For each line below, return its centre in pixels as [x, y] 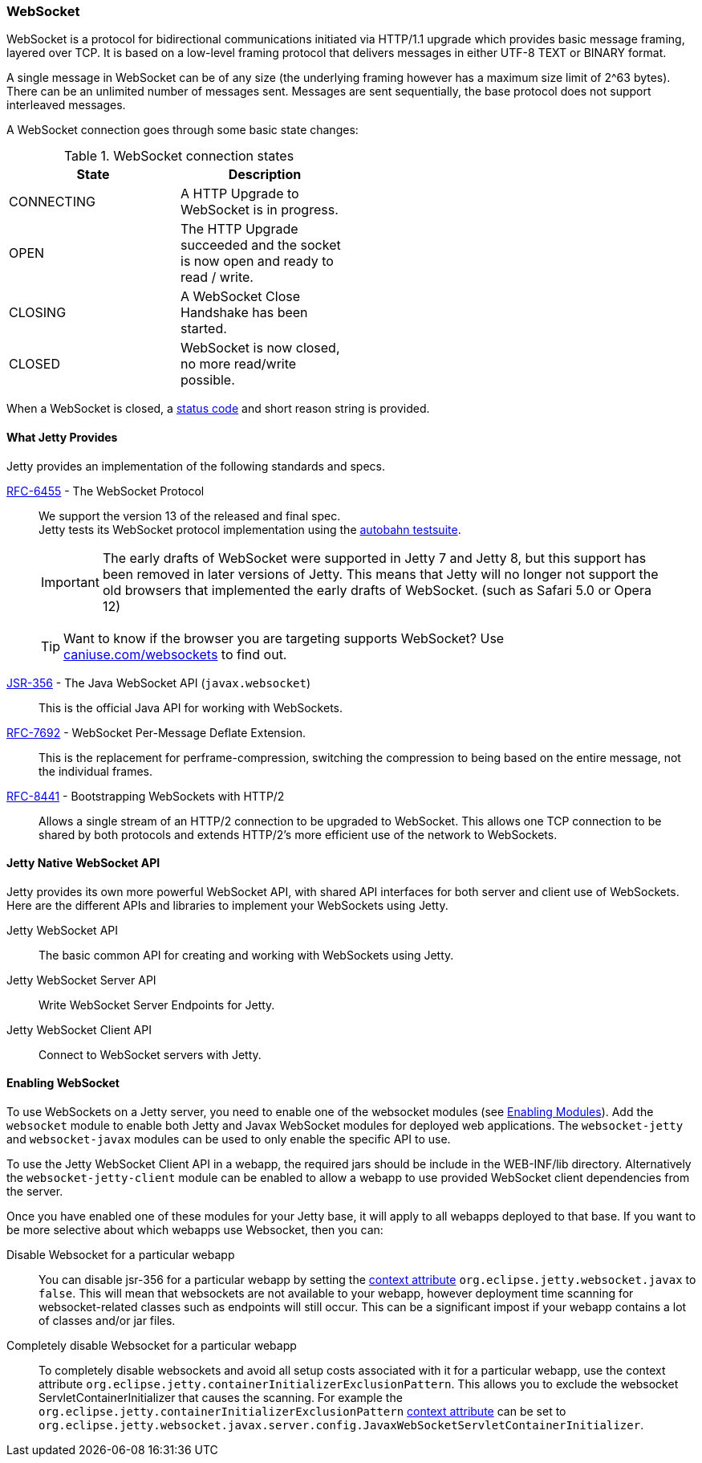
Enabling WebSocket [63, 1083]
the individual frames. [96, 771]
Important [70, 582]
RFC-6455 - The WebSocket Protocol [106, 491]
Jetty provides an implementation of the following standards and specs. [196, 466]
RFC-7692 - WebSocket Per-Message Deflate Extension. [156, 732]
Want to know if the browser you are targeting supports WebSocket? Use [284, 638]
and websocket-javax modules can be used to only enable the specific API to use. [229, 1139]
